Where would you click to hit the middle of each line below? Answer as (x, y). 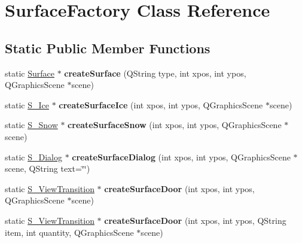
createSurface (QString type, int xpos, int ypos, (155, 73)
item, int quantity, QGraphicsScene (69, 232)
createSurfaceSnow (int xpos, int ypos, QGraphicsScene (175, 125)
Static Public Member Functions (108, 48)
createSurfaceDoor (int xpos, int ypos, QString (195, 220)
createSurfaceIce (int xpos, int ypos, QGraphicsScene (161, 104)
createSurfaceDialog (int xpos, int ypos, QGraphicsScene (181, 157)
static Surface (30, 73)
